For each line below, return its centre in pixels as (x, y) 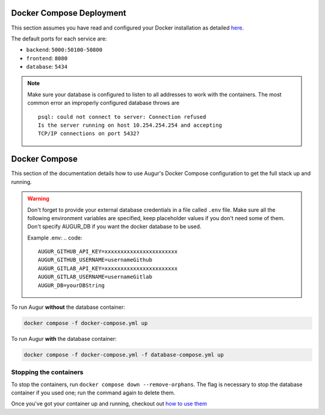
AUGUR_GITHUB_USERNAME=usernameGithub (95, 260)
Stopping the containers (47, 372)
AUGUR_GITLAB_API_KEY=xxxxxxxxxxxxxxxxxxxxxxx (108, 268)
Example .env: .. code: (55, 238)
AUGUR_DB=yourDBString (72, 285)
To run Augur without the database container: (68, 307)
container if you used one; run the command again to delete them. (93, 393)
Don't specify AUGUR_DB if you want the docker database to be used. (114, 227)
